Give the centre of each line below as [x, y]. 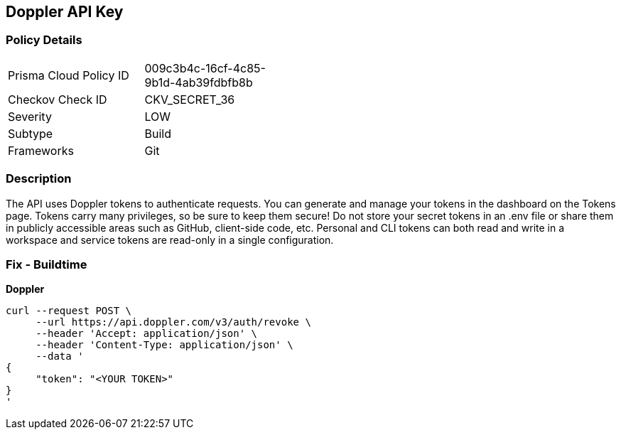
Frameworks [41, 150]
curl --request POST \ [69, 311]
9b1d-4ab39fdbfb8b [199, 82]
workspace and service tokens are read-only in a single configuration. [170, 240]
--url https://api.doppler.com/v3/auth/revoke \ [173, 322]
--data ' [60, 356]
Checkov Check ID [58, 99]
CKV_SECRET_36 [190, 99]
